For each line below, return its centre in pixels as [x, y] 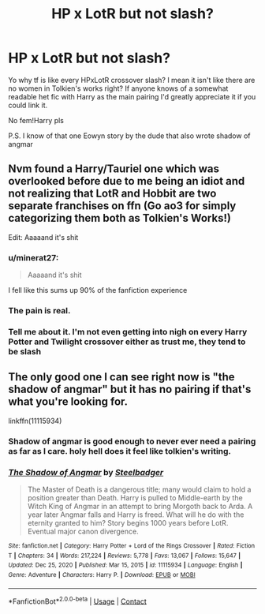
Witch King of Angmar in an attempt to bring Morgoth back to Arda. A [140, 506]
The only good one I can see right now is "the [121, 377]
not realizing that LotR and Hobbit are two [112, 194]
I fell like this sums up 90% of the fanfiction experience [98, 290]
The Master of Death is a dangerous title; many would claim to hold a [139, 489]
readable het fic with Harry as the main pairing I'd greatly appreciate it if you [132, 96]
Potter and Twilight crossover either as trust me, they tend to [127, 342]
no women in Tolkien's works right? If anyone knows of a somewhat [118, 88]
